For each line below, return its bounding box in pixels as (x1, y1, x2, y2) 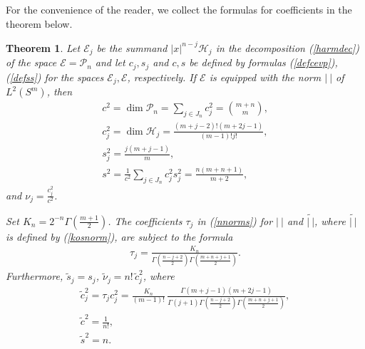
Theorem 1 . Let (6, 40, 81, 55)
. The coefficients (108, 213, 182, 228)
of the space (6, 55, 57, 70)
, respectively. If (127, 69, 197, 84)
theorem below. (6, 16, 73, 31)
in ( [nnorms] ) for (197, 213, 273, 228)
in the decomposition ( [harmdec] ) (215, 40, 359, 55)
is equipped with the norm (209, 69, 322, 84)
